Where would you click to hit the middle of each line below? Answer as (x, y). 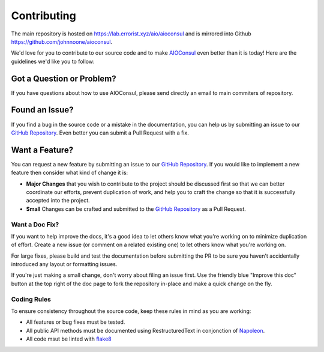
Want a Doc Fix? (35, 224)
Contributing (43, 16)
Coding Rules (31, 299)
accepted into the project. (58, 201)
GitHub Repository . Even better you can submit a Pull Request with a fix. (100, 133)
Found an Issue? (42, 110)
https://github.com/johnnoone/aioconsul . (62, 41)
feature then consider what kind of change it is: (70, 173)
